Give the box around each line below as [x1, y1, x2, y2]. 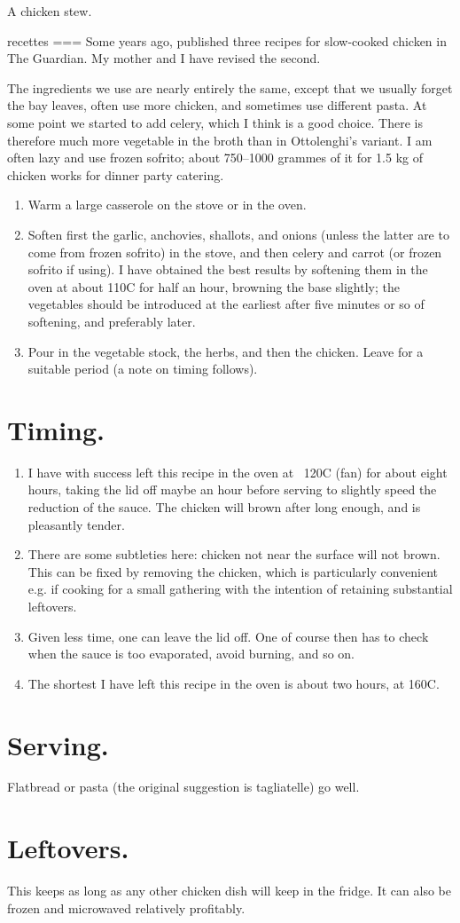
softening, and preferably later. [27, 312, 196, 330]
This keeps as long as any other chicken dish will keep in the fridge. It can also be [7, 881, 451, 900]
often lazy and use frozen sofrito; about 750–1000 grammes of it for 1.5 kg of [7, 148, 423, 167]
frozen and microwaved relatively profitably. [7, 898, 246, 917]
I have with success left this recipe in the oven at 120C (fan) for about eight [27, 462, 448, 481]
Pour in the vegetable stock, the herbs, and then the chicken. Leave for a [27, 342, 424, 360]
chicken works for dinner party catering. [7, 165, 224, 184]
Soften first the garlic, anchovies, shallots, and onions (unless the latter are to [27, 225, 449, 243]
